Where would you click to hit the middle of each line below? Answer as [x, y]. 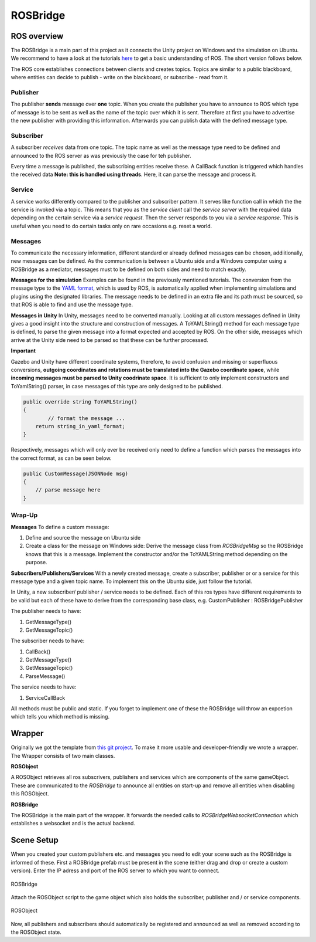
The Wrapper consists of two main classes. [63, 755]
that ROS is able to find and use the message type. [72, 304]
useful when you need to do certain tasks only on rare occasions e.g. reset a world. [111, 226]
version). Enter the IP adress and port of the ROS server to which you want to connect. [115, 870]
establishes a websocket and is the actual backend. [73, 824]
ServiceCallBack [45, 697]
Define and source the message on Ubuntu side [83, 537]
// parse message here [68, 490]
